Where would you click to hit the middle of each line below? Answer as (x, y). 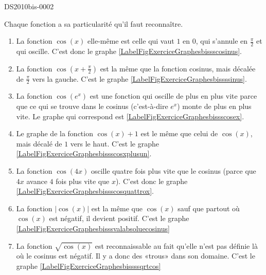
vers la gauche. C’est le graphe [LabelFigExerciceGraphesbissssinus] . (139, 78)
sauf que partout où (209, 208)
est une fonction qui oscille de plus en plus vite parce (173, 96)
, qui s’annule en (222, 41)
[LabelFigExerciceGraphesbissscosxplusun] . (84, 153)
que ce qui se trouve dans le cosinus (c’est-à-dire (92, 106)
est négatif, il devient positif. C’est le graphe (119, 218)
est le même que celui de (179, 133)
